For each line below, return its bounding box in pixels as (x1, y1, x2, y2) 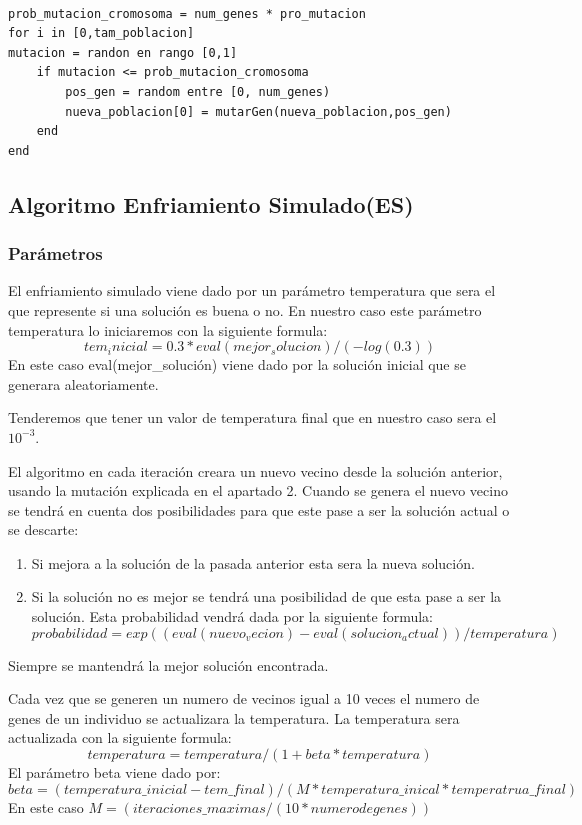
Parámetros (8, 241, 103, 266)
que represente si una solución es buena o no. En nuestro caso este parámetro (8, 299, 482, 320)
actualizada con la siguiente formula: (8, 727, 232, 748)
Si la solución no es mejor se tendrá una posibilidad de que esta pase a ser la (31, 586, 502, 607)
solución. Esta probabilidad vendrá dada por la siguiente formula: (31, 606, 434, 627)
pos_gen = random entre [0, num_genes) (65, 84, 331, 99)
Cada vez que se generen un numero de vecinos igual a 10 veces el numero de (8, 688, 480, 709)
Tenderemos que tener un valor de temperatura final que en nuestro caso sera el (8, 407, 497, 428)
